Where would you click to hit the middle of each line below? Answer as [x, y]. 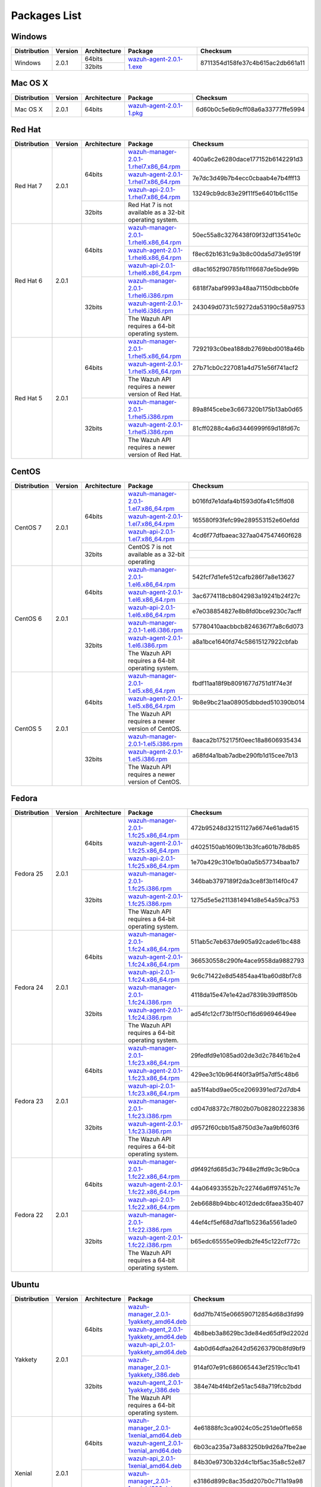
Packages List [46, 15]
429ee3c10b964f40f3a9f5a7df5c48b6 [245, 1075]
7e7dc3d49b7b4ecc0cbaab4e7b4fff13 [246, 178]
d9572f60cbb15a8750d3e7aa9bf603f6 [245, 1128]
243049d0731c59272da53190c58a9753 [249, 308]
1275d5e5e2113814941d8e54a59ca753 [245, 900]
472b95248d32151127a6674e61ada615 [245, 828]
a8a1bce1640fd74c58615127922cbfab [245, 641]
